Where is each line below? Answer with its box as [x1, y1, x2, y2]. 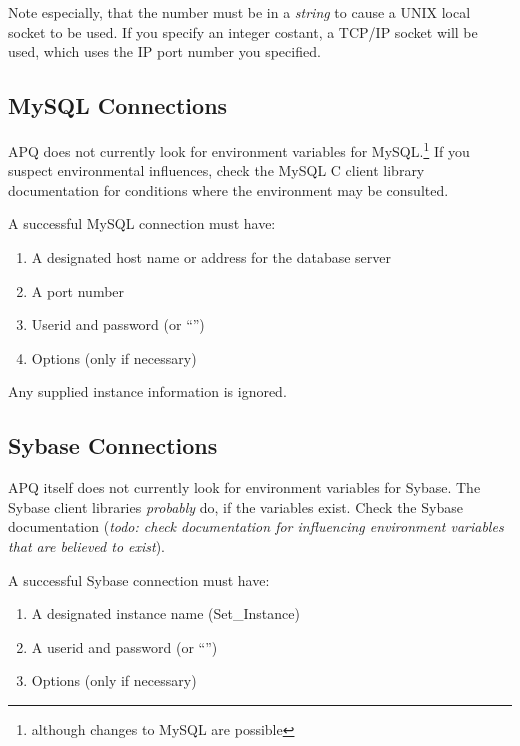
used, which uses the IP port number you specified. [8, 41, 321, 62]
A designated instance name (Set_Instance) [31, 603, 300, 624]
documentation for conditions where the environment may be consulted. [8, 179, 449, 200]
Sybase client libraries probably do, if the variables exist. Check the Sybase [8, 496, 463, 517]
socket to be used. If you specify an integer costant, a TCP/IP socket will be [8, 21, 478, 42]
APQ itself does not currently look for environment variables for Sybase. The [8, 477, 481, 498]
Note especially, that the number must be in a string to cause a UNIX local [8, 2, 471, 22]
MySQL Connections [8, 90, 228, 121]
